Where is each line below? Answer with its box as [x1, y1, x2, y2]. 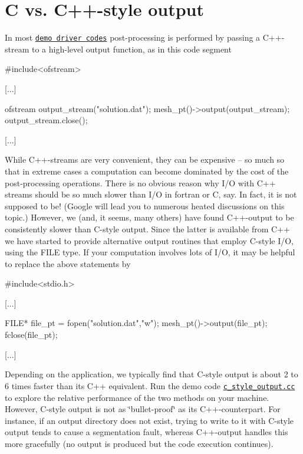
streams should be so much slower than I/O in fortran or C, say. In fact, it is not [5, 188, 297, 200]
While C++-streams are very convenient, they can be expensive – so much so [5, 153, 285, 166]
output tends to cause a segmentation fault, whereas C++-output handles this [5, 426, 288, 438]
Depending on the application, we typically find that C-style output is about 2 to [5, 368, 298, 380]
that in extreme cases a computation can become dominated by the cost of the [5, 165, 289, 177]
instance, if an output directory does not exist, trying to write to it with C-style [5, 414, 294, 426]
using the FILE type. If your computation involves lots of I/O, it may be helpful [5, 246, 295, 258]
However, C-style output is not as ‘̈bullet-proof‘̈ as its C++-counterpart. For [5, 403, 281, 415]
